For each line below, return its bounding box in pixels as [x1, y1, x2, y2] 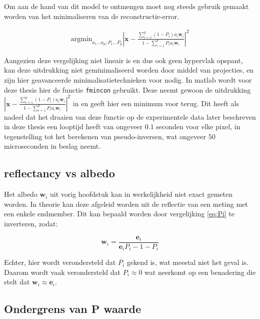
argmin [70, 35, 92, 43]
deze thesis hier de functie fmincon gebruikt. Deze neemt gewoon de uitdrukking [4, 84, 251, 95]
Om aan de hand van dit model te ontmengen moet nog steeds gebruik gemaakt [4, 1, 249, 11]
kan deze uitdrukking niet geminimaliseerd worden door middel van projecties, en [4, 65, 253, 75]
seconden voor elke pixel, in [156, 121, 240, 132]
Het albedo [4, 189, 37, 199]
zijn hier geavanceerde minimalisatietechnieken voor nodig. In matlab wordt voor [4, 74, 252, 85]
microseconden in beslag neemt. [4, 141, 101, 151]
